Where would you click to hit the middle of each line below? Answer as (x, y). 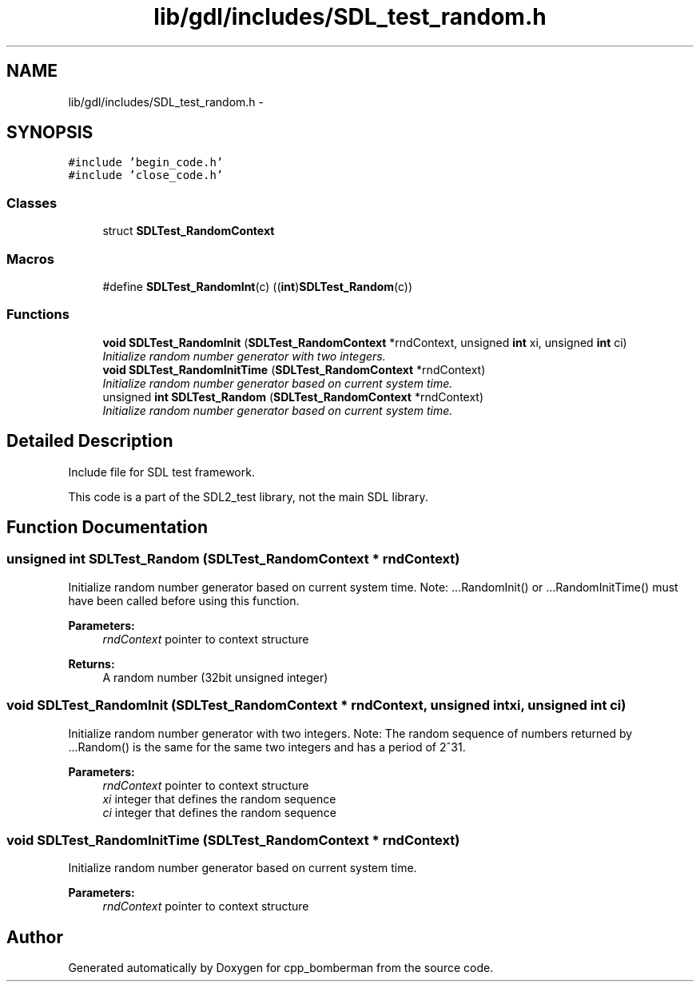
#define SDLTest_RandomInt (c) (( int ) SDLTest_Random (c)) (258, 286)
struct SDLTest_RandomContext (189, 231)
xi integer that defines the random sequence (219, 799)
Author (35, 937)
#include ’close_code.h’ (146, 175)
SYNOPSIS (50, 133)
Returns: (91, 663)
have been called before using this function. (184, 600)
